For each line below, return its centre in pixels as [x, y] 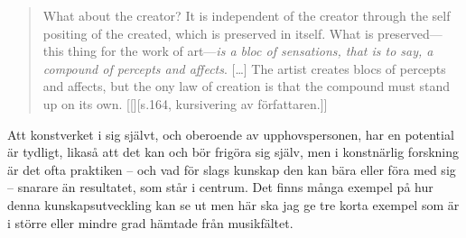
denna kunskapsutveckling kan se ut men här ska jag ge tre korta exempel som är [233, 204]
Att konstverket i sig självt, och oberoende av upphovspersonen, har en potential [231, 134]
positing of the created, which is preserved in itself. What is [208, 33]
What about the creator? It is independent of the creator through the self [247, 15]
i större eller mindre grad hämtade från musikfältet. [150, 222]
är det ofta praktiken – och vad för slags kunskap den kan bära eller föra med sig [232, 169]
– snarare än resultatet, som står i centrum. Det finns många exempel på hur [220, 187]
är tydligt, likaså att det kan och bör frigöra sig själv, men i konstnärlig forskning [233, 152]
